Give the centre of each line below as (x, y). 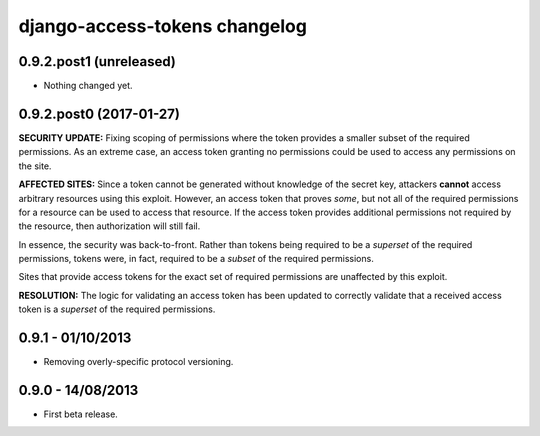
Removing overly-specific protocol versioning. (138, 362)
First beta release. (81, 414)
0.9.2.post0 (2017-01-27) (99, 113)
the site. (35, 166)
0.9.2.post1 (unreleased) (97, 61)
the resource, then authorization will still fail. (109, 226)
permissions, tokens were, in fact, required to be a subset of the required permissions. (196, 259)
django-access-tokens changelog (162, 26)
